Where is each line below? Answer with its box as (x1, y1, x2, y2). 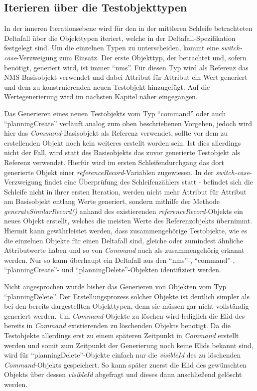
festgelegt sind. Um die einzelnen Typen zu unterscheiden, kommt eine (4, 42, 219, 53)
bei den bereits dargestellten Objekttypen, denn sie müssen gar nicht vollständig (4, 301, 249, 311)
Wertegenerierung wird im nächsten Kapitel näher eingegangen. (4, 91, 198, 102)
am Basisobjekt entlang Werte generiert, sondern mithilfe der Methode (4, 196, 220, 206)
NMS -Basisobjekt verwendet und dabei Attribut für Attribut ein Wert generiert (4, 72, 248, 82)
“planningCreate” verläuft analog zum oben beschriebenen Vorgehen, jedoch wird (4, 118, 253, 128)
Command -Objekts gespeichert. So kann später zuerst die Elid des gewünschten (4, 359, 247, 370)
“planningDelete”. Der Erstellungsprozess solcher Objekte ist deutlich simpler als (4, 291, 250, 301)
